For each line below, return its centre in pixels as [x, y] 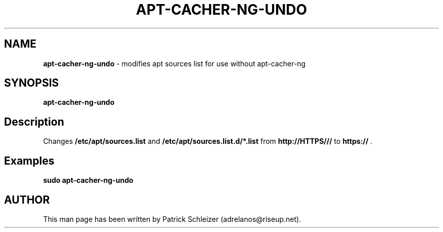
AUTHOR [27, 200]
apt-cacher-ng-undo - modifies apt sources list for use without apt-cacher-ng [174, 63]
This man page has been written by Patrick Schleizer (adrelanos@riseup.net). [172, 219]
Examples [29, 161]
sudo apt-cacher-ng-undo [88, 180]
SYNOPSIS [32, 83]
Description [34, 122]
